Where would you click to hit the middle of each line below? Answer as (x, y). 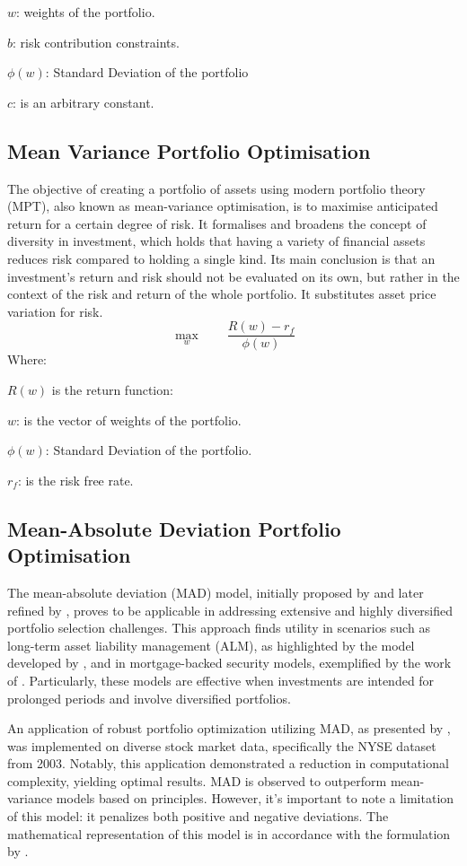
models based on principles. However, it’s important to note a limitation (255, 798)
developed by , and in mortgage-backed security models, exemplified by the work (229, 663)
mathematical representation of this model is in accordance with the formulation (229, 833)
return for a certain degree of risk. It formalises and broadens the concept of (217, 223)
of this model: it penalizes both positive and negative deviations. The (198, 816)
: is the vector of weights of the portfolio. (129, 420)
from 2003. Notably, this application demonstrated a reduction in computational (228, 763)
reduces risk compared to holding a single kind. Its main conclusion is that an (221, 258)
